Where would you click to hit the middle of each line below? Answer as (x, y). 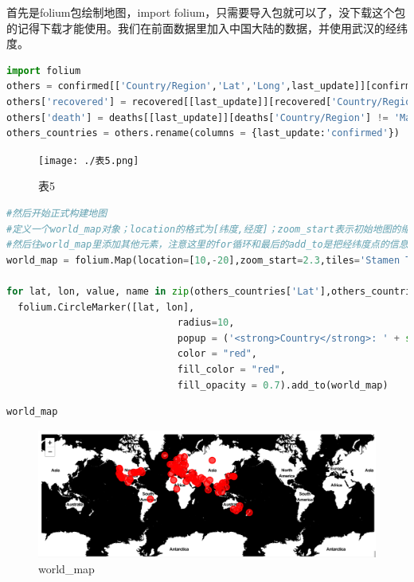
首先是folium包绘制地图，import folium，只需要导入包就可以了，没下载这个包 (206, 12)
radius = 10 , (206, 323)
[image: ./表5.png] (89, 160)
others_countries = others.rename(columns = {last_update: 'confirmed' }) (203, 133)
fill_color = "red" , (231, 369)
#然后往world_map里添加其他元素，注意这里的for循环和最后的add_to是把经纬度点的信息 (207, 245)
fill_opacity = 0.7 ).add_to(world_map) (283, 385)
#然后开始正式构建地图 (57, 213)
